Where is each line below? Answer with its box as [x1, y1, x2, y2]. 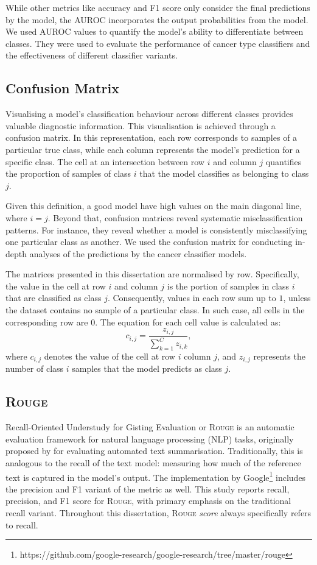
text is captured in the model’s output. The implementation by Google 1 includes [5, 469, 306, 483]
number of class [5, 362, 64, 375]
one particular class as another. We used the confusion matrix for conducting [5, 235, 293, 248]
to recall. [5, 518, 38, 531]
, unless [283, 291, 311, 304]
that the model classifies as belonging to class [139, 167, 309, 180]
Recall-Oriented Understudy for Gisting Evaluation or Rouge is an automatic [5, 421, 294, 433]
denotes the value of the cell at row [44, 349, 175, 362]
